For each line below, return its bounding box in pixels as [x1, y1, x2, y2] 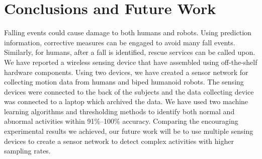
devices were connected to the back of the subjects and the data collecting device [4, 86, 254, 97]
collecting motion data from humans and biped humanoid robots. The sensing [4, 76, 244, 87]
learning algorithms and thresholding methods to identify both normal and [4, 106, 235, 116]
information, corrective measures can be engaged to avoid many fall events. [4, 37, 235, 47]
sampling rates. [4, 145, 51, 156]
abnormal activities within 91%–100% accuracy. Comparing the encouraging [4, 116, 238, 126]
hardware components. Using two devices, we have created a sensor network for [4, 66, 248, 77]
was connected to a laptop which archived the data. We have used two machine [4, 96, 248, 107]
